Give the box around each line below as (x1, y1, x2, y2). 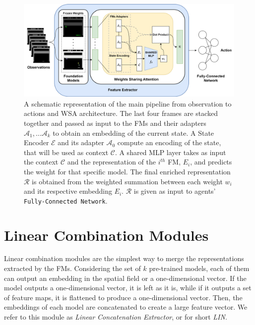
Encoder (24, 137, 49, 148)
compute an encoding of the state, (117, 137, 221, 148)
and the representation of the (67, 157, 156, 167)
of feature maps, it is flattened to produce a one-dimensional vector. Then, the (4, 292, 243, 302)
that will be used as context (24, 147, 109, 157)
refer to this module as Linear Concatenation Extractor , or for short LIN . (4, 312, 227, 322)
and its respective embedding (24, 186, 112, 196)
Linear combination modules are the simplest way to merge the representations (4, 253, 244, 264)
